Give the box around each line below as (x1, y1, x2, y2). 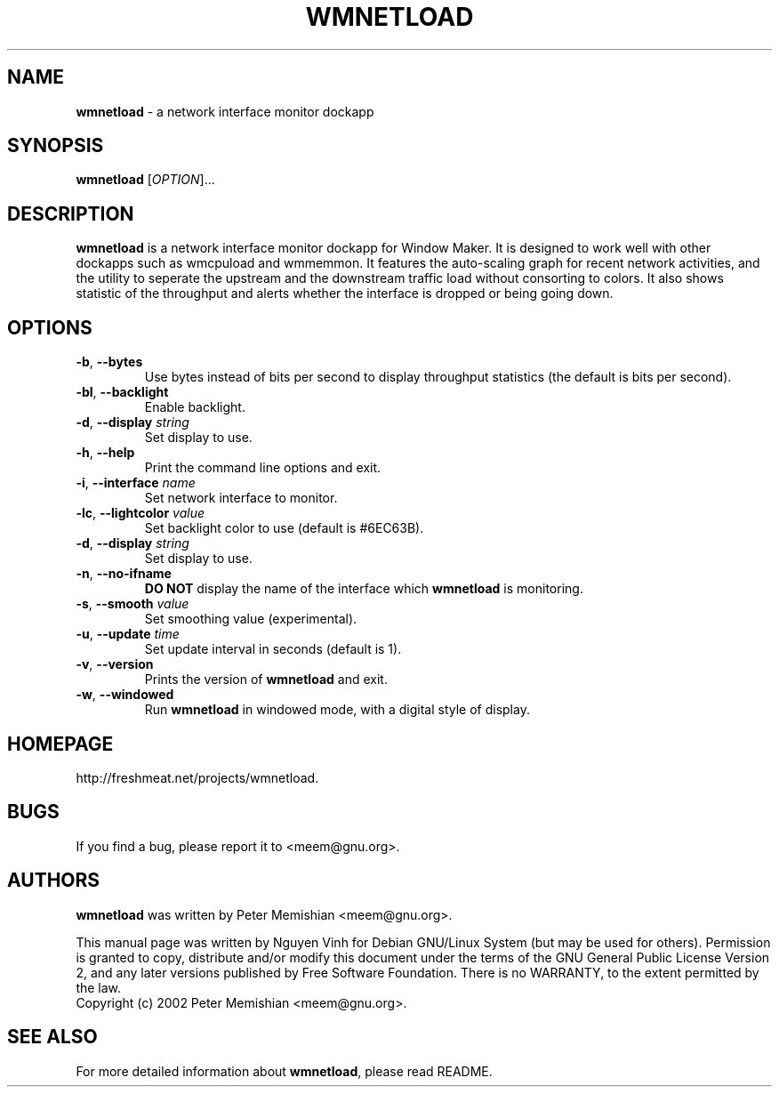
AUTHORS (7, 869, 100, 892)
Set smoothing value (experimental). (144, 611, 357, 627)
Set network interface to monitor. (144, 490, 338, 506)
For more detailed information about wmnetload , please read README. (76, 1063, 493, 1079)
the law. (76, 979, 122, 995)
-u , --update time (76, 626, 180, 642)
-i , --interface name (76, 475, 196, 491)
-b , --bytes (76, 354, 143, 370)
